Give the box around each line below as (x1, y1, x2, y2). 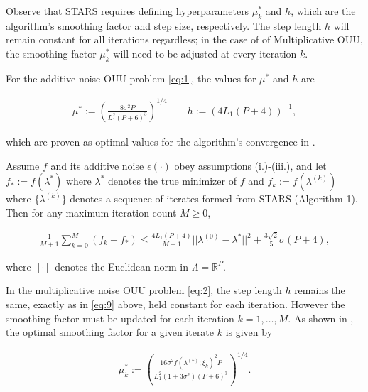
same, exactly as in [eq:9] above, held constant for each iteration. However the (6, 297, 345, 312)
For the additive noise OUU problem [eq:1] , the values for (6, 70, 256, 85)
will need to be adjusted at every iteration (113, 45, 297, 60)
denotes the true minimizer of (107, 173, 237, 188)
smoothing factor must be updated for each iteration (6, 310, 234, 325)
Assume (6, 158, 40, 173)
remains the (294, 283, 345, 298)
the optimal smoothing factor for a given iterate (6, 325, 215, 339)
